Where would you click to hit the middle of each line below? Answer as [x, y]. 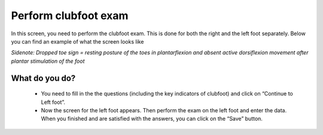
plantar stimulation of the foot [48, 61]
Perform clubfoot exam [70, 16]
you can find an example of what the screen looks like [77, 41]
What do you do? [43, 78]
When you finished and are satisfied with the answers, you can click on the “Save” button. [152, 119]
